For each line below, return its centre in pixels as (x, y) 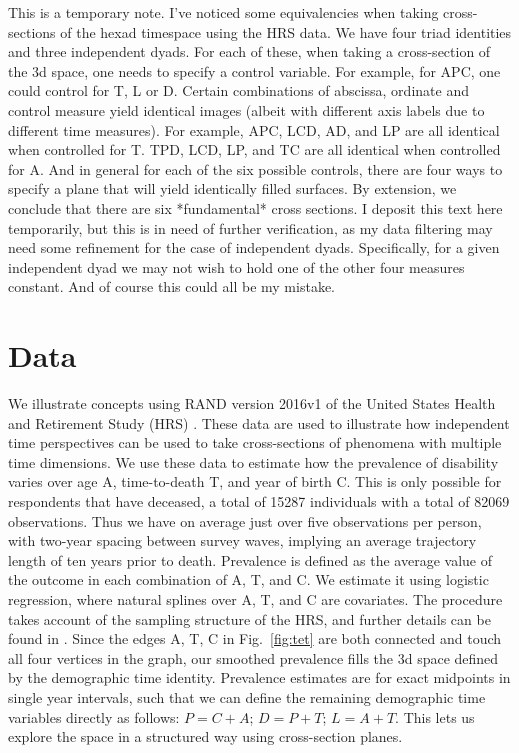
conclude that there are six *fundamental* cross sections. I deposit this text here (255, 207)
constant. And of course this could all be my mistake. (171, 286)
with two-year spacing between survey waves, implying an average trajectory (242, 540)
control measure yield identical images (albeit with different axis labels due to (246, 109)
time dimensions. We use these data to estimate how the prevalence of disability (253, 461)
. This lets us (435, 716)
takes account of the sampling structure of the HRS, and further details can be (249, 618)
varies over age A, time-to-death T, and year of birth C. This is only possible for (255, 481)
